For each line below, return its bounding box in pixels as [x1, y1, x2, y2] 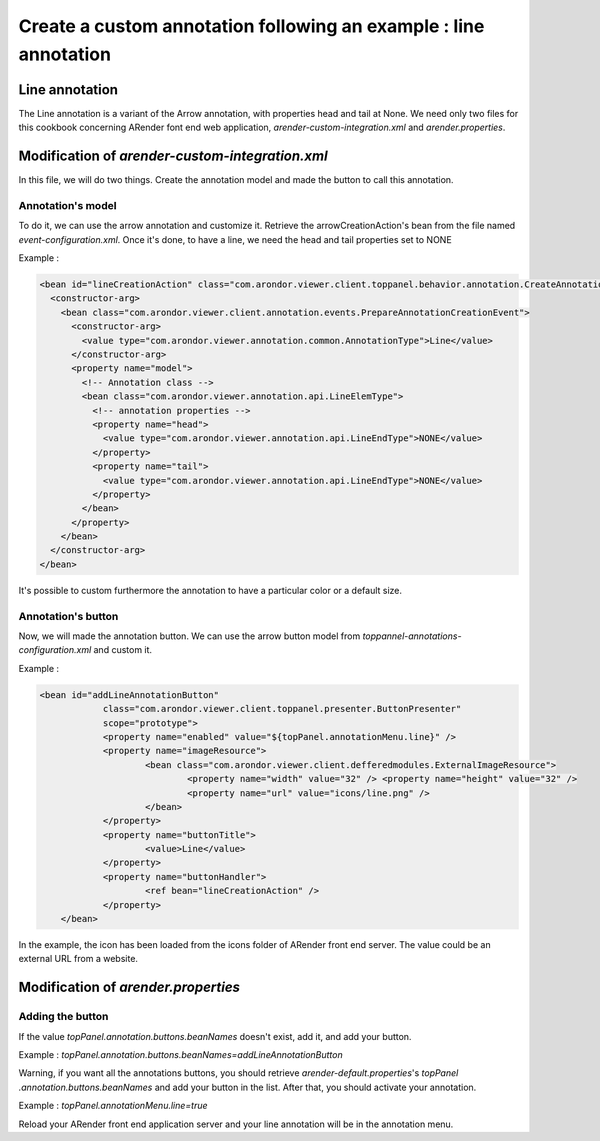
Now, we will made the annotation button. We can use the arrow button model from [18, 630, 361, 642]
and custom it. [93, 644, 153, 656]
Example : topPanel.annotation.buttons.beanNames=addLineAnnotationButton [18, 1048, 344, 1060]
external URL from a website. [18, 953, 139, 965]
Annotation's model [18, 198, 117, 212]
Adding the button [18, 1010, 109, 1024]
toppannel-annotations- [362, 630, 462, 642]
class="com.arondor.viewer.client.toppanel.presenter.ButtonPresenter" [102, 703, 462, 715]
